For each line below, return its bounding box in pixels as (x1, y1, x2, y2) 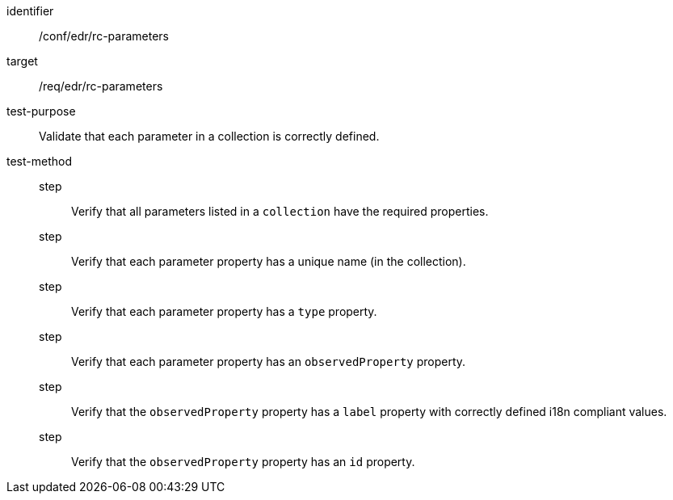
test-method (6, 154, 72, 168)
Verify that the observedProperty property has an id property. (71, 455, 415, 468)
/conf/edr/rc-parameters (39, 29, 169, 43)
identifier (6, 4, 54, 18)
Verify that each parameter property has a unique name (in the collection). (71, 254, 466, 268)
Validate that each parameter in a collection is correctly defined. (39, 129, 380, 143)
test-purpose (6, 104, 76, 118)
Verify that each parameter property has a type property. (71, 305, 377, 318)
